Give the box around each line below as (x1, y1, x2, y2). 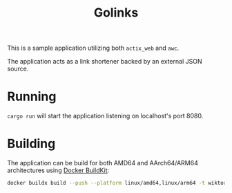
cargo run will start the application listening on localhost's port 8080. (7, 112, 204, 120)
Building (7, 136, 56, 151)
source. (7, 64, 29, 73)
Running (7, 89, 57, 104)
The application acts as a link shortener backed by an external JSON (7, 57, 202, 66)
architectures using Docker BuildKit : (7, 166, 110, 174)
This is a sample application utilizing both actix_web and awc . (7, 44, 180, 53)
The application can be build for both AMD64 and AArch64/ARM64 (7, 159, 198, 167)
